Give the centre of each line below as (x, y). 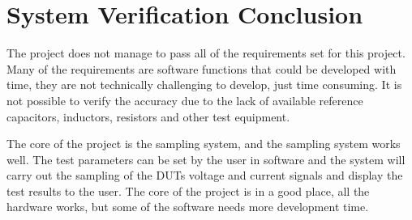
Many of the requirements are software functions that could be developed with (202, 68)
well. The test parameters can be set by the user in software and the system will (206, 159)
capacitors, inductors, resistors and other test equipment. (148, 116)
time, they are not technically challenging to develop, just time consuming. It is (204, 85)
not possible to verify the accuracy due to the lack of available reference (185, 100)
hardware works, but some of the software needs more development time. (188, 207)
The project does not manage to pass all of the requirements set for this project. (206, 53)
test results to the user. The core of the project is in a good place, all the (188, 190)
